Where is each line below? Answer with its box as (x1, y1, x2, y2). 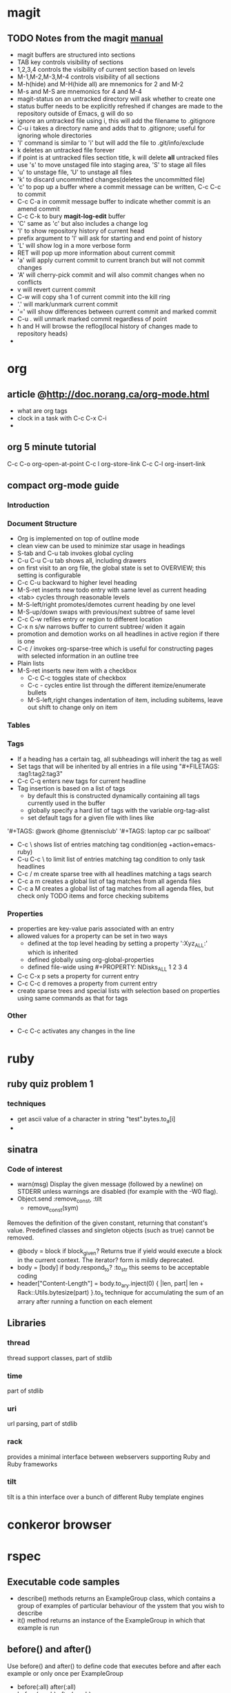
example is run (17, 1624, 60, 1632)
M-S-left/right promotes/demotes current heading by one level (17, 601, 195, 609)
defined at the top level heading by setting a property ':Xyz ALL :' (27, 939, 208, 949)
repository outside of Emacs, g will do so (17, 109, 133, 117)
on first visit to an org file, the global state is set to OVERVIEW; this (17, 564, 206, 572)
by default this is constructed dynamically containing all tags (27, 791, 200, 800)
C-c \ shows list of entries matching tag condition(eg (17, 840, 168, 849)
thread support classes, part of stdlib (7, 1353, 112, 1362)
